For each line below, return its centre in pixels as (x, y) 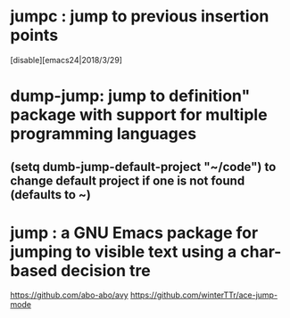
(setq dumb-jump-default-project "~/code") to (143, 167)
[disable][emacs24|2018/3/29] (66, 60)
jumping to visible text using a (124, 252)
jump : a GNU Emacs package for (134, 232)
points (34, 35)
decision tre (105, 270)
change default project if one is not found (128, 180)
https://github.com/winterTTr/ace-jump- (204, 295)
